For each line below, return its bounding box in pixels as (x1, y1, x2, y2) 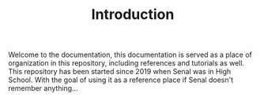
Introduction (91, 6, 175, 24)
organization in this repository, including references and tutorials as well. (8, 58, 245, 68)
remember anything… (8, 84, 79, 93)
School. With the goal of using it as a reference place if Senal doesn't (8, 75, 234, 84)
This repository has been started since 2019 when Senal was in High (8, 67, 232, 77)
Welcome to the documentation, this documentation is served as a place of (8, 50, 253, 60)
